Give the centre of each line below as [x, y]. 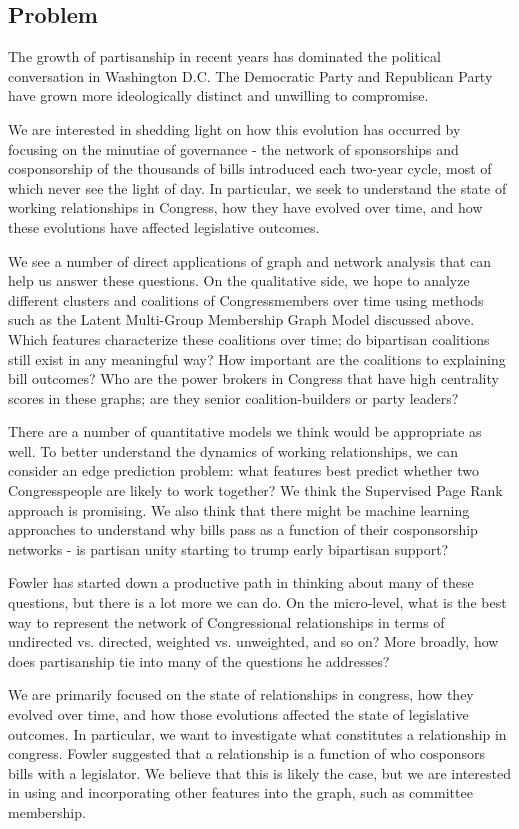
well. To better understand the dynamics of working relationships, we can [233, 450]
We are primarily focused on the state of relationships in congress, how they [241, 694]
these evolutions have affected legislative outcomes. [164, 226]
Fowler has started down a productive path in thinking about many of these [241, 582]
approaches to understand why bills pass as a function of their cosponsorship [243, 529]
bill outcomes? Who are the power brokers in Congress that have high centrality [253, 378]
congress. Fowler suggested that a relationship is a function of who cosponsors [247, 753]
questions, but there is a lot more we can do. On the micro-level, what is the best [257, 602]
